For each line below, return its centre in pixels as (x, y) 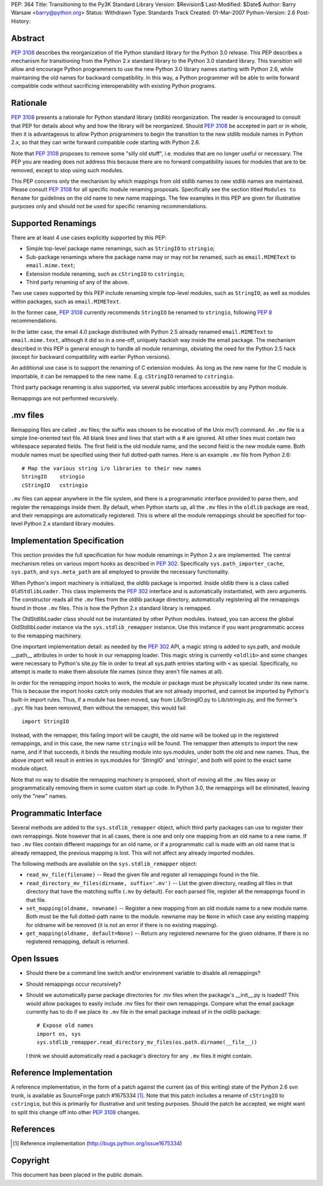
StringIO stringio (53, 477)
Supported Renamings (54, 223)
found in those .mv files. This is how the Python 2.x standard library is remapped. (111, 608)
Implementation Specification (68, 541)
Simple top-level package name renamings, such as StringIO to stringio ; (121, 249)
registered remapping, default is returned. (77, 941)
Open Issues (35, 959)
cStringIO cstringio (55, 485)
